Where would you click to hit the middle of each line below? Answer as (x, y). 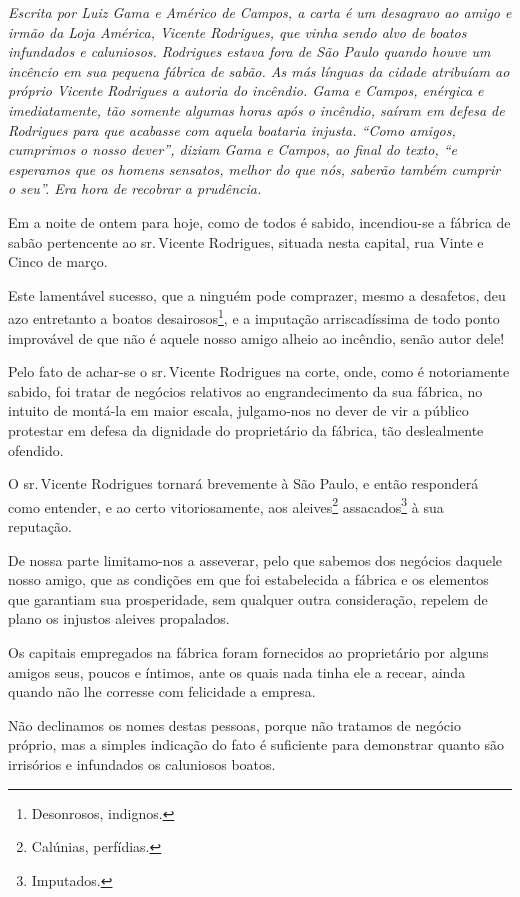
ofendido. (36, 449)
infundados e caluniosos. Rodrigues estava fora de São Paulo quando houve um (249, 51)
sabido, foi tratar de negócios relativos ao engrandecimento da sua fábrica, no (245, 390)
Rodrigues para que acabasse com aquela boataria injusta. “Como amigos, (232, 129)
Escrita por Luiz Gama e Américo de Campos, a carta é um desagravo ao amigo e (260, 12)
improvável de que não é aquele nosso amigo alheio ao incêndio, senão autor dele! (256, 337)
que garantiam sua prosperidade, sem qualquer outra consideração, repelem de (248, 598)
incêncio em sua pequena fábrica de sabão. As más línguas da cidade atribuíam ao (259, 70)
